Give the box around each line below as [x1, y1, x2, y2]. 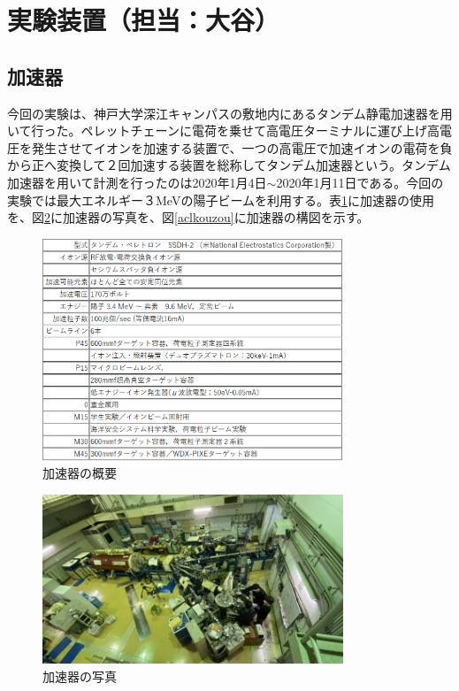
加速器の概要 [42, 464, 117, 482]
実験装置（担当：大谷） [7, 2, 280, 38]
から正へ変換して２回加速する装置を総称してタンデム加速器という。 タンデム [7, 156, 451, 174]
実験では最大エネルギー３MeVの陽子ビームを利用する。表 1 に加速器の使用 [7, 190, 434, 209]
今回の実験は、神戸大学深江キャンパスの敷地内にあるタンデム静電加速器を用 [7, 104, 453, 122]
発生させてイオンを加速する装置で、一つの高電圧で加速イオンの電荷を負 [31, 138, 453, 157]
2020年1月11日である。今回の [276, 173, 444, 191]
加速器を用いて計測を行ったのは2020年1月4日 [7, 173, 267, 191]
